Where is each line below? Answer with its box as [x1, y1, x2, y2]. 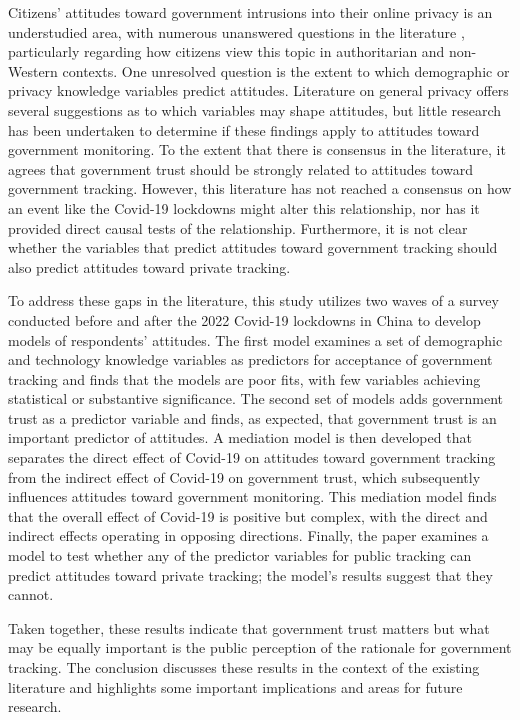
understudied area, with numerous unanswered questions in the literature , [8, 21, 465, 42]
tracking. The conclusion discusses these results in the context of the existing [8, 657, 480, 677]
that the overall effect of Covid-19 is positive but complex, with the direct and [8, 505, 488, 526]
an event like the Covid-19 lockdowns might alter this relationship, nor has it [8, 197, 480, 218]
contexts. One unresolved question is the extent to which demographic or [62, 60, 510, 81]
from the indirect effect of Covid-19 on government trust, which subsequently [8, 466, 481, 487]
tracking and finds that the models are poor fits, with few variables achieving [8, 368, 481, 389]
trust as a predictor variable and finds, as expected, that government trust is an [8, 407, 497, 428]
